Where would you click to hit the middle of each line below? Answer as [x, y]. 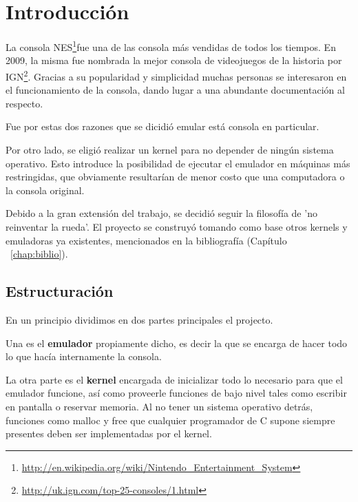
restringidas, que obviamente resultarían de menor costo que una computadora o [175, 177]
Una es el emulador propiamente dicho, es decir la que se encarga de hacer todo [177, 343]
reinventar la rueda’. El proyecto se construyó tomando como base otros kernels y [177, 226]
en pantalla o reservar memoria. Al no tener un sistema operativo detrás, [159, 406]
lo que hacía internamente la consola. [84, 356]
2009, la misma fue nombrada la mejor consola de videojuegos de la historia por [174, 60]
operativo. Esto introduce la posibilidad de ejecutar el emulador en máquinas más [178, 163]
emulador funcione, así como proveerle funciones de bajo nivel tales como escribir [176, 393]
